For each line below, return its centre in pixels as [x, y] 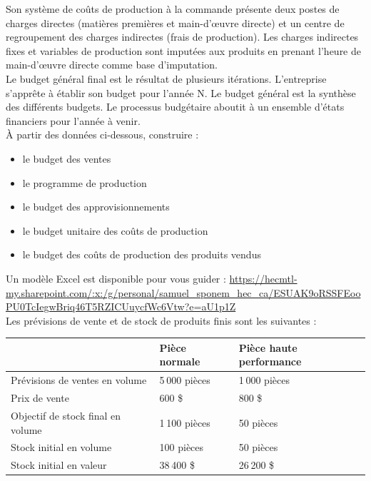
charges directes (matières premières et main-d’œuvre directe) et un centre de [175, 22]
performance [270, 361]
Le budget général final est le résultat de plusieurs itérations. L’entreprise [166, 78]
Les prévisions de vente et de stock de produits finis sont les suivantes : [161, 320]
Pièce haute [268, 347]
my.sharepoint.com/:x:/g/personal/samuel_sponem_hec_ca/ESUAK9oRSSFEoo [183, 292]
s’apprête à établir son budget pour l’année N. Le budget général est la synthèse [181, 92]
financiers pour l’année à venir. [73, 120]
